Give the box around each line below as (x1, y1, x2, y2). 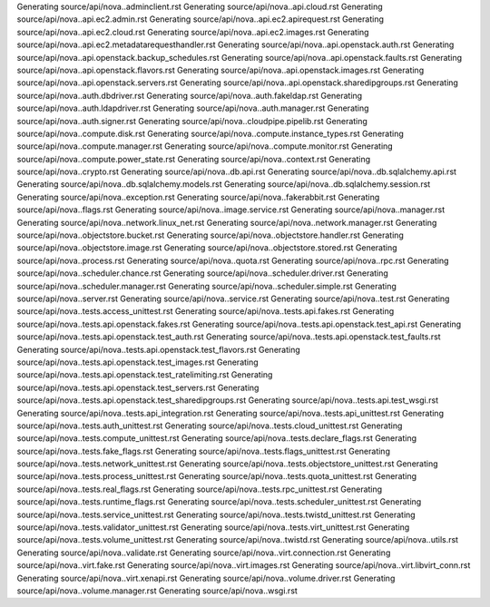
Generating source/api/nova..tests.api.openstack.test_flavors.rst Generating (16, 344, 301, 355)
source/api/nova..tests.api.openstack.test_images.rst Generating (16, 357, 259, 367)
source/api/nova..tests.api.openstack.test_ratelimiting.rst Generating (16, 369, 273, 380)
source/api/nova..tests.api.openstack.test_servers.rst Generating (16, 382, 260, 393)
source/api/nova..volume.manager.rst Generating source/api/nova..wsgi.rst (16, 585, 299, 596)
